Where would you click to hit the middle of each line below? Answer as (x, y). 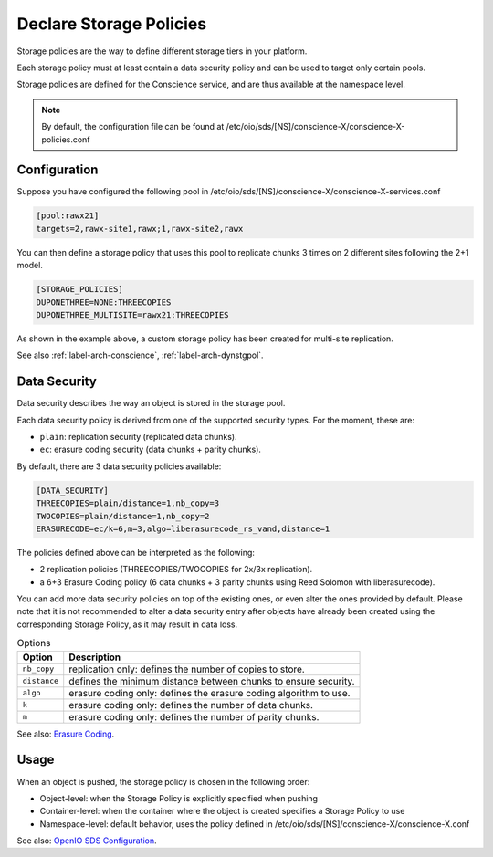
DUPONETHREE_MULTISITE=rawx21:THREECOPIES (132, 314)
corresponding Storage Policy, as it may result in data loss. (127, 624)
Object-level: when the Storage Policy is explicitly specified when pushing (179, 798)
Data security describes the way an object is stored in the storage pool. (151, 403)
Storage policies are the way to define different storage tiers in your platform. (162, 51)
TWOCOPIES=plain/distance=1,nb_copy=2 (123, 516)
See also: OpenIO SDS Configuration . (87, 841)
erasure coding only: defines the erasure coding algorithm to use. (210, 693)
